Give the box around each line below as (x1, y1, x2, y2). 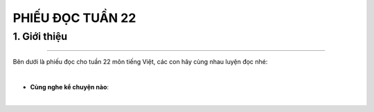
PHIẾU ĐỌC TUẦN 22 (12, 10, 136, 25)
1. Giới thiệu (12, 30, 68, 43)
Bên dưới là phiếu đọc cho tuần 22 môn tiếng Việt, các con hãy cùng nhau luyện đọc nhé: (12, 58, 268, 66)
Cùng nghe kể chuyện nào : (30, 82, 109, 91)
